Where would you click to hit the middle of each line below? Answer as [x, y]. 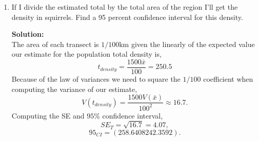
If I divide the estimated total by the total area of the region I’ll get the [125, 7]
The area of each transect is [55, 44]
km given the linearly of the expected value [187, 44]
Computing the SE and [48, 115]
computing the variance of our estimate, [74, 89]
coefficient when [228, 79]
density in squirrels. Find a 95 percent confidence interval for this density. [127, 17]
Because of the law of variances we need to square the [96, 79]
